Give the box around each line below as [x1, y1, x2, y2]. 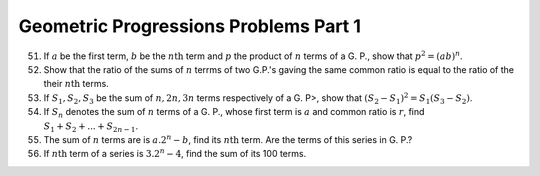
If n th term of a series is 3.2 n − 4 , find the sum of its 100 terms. [43, 146, 307, 160]
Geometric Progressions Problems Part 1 [18, 15, 362, 37]
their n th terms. [43, 78, 109, 90]
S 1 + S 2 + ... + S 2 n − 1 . [43, 120, 139, 134]
